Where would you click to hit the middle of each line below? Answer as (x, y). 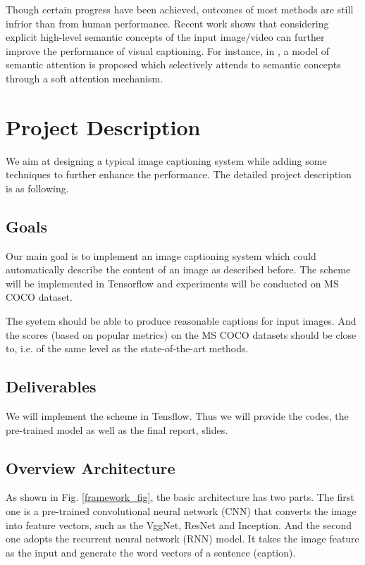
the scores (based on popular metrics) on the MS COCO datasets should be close (181, 334)
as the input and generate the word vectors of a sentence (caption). (151, 552)
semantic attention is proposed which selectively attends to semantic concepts (173, 64)
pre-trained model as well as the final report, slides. (117, 429)
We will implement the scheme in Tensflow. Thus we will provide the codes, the (177, 416)
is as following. (37, 188)
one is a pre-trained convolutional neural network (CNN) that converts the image (181, 511)
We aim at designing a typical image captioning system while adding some (166, 160)
